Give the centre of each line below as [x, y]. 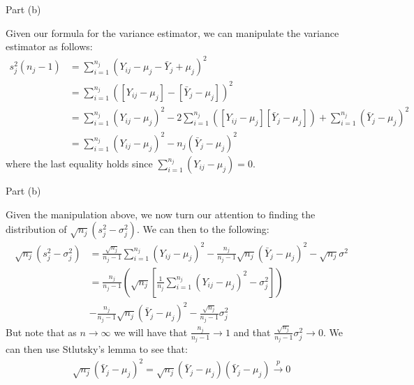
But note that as [41, 332]
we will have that [151, 332]
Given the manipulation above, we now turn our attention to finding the [161, 214]
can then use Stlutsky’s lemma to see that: [97, 349]
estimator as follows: [49, 46]
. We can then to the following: [203, 229]
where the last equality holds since [79, 163]
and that [252, 332]
